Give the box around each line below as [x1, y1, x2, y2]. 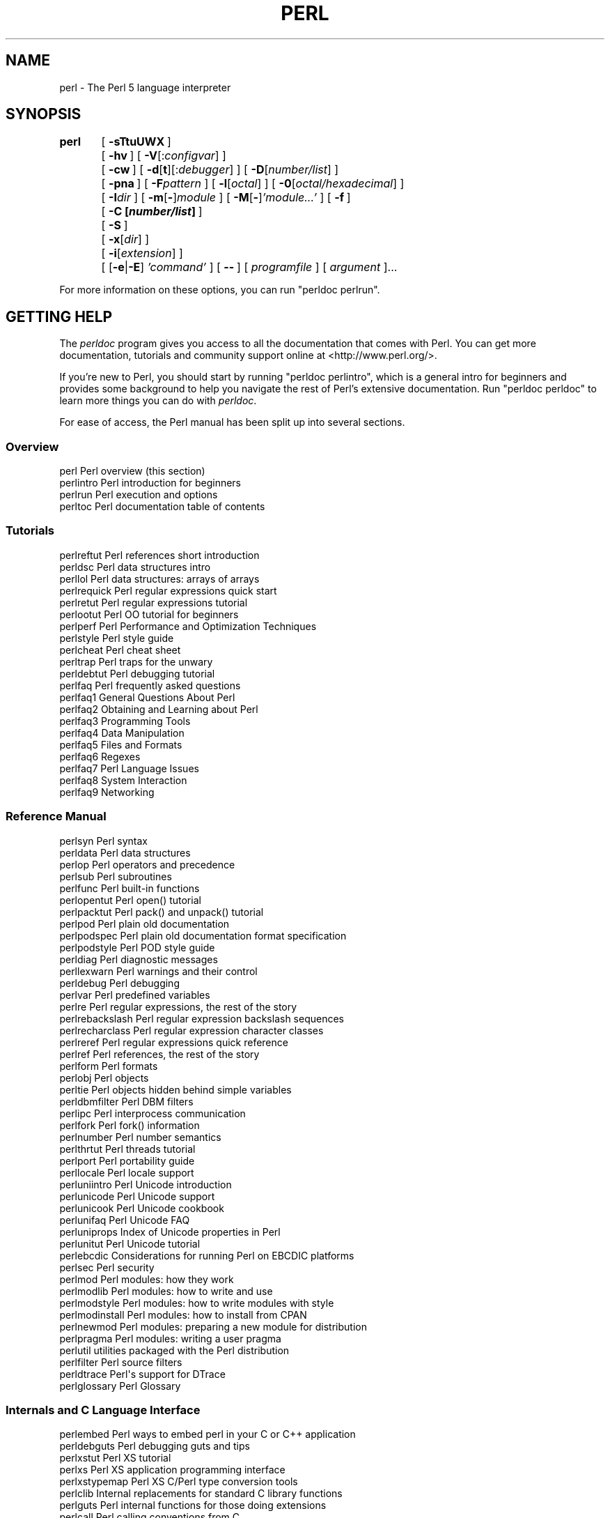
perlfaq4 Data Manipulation [59, 726, 185, 739]
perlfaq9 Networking [59, 785, 155, 798]
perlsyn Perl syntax [59, 834, 148, 847]
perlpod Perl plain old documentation [59, 917, 230, 930]
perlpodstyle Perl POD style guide [59, 941, 215, 953]
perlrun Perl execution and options [59, 489, 218, 501]
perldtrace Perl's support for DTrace [59, 1367, 226, 1380]
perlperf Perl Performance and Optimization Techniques [59, 620, 317, 632]
